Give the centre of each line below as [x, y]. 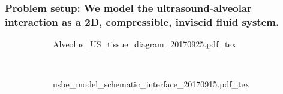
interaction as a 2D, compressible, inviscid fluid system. [142, 21]
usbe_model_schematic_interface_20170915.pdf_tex [151, 84]
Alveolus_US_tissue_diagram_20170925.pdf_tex [144, 44]
